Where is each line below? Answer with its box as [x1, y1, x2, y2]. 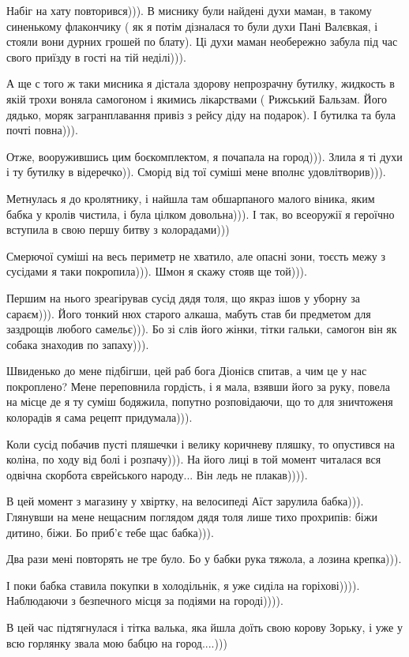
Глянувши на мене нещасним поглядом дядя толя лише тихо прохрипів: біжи [6, 509, 377, 525]
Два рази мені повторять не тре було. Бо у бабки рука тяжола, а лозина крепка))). [6, 550, 402, 567]
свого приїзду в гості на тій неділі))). [6, 48, 186, 65]
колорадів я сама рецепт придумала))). [6, 409, 193, 426]
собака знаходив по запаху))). [6, 336, 149, 352]
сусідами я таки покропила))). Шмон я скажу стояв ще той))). [6, 263, 307, 280]
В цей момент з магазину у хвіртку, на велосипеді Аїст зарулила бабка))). [6, 493, 364, 509]
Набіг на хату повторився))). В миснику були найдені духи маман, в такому [6, 2, 372, 18]
